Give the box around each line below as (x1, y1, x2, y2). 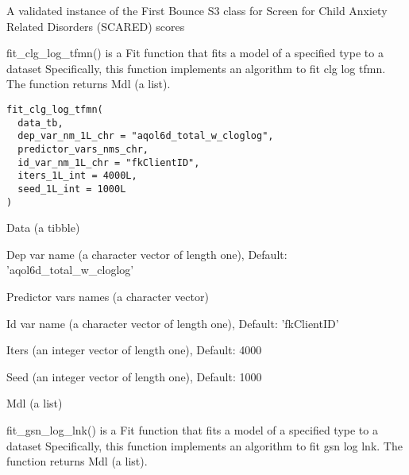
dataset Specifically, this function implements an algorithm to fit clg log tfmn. (6, 60, 386, 76)
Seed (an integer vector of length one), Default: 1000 (6, 368, 262, 384)
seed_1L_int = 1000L (17, 183, 126, 195)
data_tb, (17, 117, 64, 129)
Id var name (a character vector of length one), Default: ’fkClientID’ (6, 315, 339, 331)
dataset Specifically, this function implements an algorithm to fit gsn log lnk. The (6, 437, 403, 454)
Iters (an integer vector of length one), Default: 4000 (6, 342, 262, 358)
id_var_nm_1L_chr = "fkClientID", (17, 156, 200, 168)
